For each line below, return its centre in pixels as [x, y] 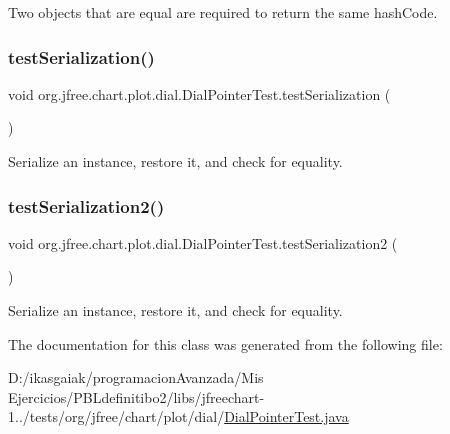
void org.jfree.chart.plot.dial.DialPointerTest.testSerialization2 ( [203, 242]
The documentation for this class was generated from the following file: [225, 343]
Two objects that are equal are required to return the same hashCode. [223, 12]
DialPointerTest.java [286, 416]
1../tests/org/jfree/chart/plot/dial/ [116, 416]
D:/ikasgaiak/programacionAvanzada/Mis [136, 377]
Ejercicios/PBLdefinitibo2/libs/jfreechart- [136, 396]
